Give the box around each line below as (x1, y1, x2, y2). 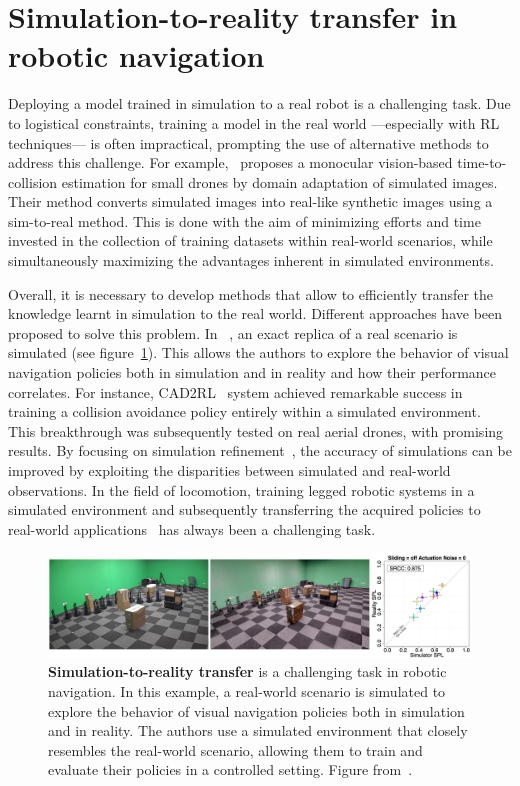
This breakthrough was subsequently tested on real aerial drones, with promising (8, 420, 504, 441)
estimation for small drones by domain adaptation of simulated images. (61, 171, 498, 192)
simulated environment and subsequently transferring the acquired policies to (8, 499, 481, 520)
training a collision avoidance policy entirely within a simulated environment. (8, 401, 481, 422)
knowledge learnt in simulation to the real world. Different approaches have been (8, 303, 503, 324)
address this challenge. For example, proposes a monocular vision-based (8, 152, 453, 173)
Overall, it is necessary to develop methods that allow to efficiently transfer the (8, 283, 494, 304)
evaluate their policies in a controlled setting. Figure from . (48, 759, 413, 780)
